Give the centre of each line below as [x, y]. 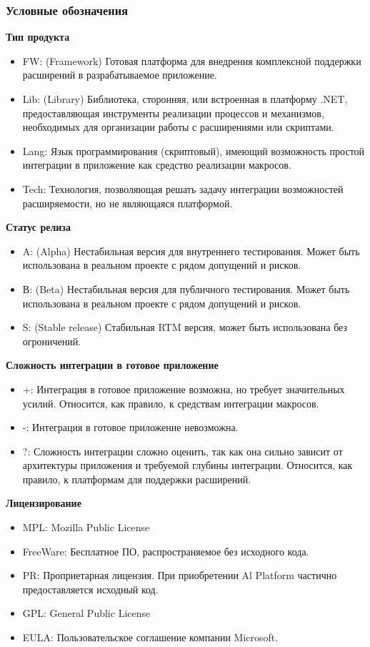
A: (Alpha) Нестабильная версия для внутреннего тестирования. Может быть [191, 251]
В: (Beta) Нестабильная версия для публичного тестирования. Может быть [186, 288]
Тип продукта [38, 37]
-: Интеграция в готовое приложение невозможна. [130, 427]
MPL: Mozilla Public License [86, 527]
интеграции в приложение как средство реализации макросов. [157, 165]
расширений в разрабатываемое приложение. [120, 75]
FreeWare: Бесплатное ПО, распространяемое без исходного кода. [166, 551]
